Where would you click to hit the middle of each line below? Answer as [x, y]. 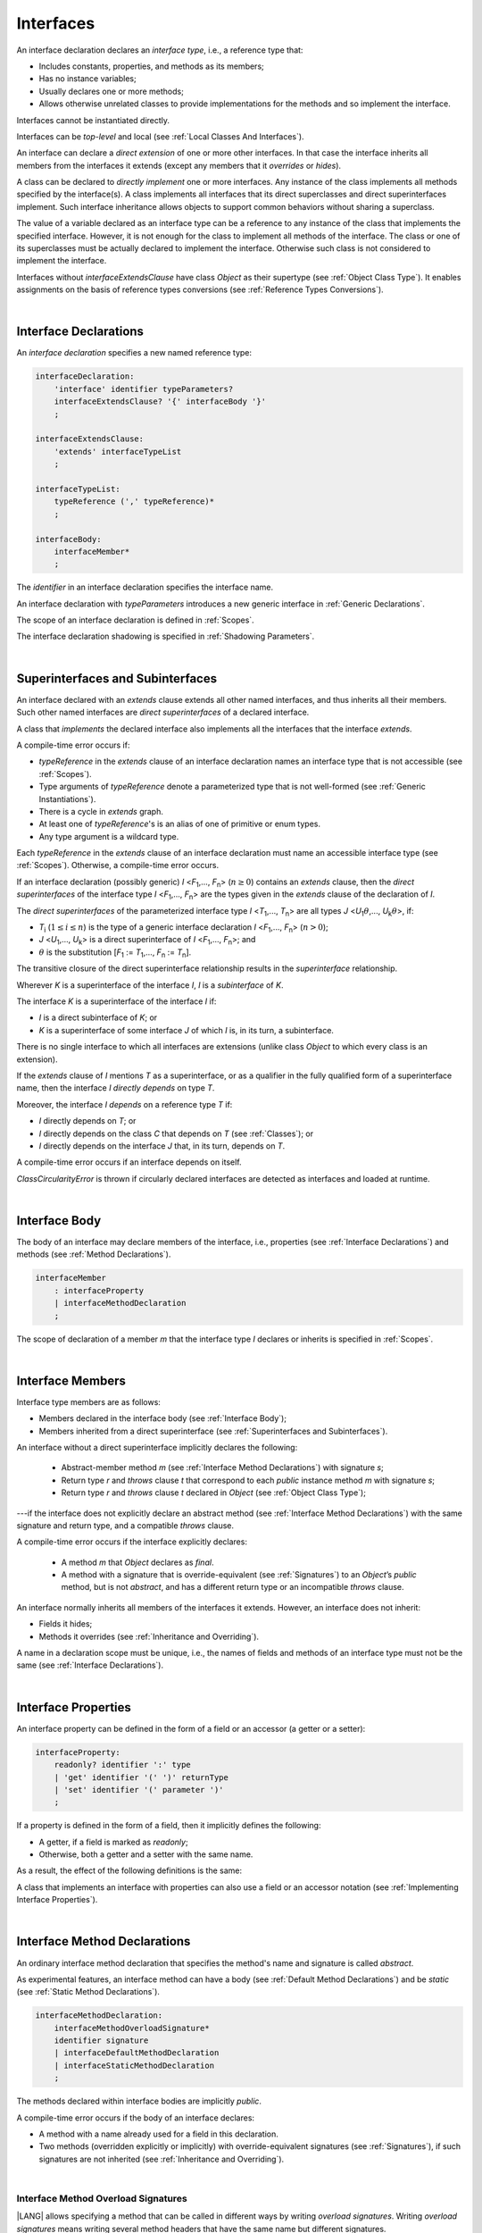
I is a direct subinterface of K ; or [98, 1017]
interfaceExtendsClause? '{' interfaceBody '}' [160, 401]
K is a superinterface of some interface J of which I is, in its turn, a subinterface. [187, 1030]
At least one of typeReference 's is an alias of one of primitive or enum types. [180, 824]
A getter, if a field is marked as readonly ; [113, 1842]
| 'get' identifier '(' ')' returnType [141, 1777]
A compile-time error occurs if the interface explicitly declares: [132, 1542]
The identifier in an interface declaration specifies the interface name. [145, 587]
